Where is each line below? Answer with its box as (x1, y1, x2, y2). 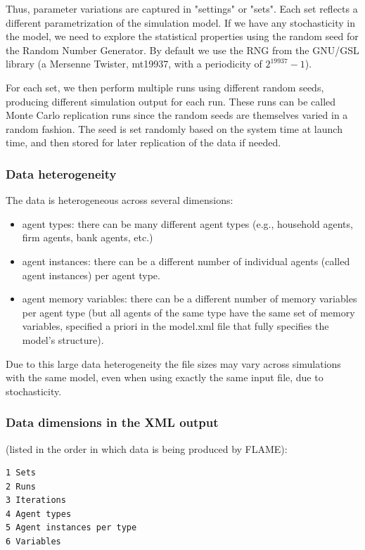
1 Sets (6, 468, 36, 478)
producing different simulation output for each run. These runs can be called (6, 94, 336, 108)
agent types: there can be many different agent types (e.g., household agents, (22, 216, 353, 231)
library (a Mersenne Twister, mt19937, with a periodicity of (6, 56, 262, 71)
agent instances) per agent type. (22, 267, 160, 282)
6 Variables (6, 537, 61, 547)
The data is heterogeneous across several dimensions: (6, 193, 233, 207)
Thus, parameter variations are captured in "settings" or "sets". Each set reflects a (6, 1, 358, 15)
